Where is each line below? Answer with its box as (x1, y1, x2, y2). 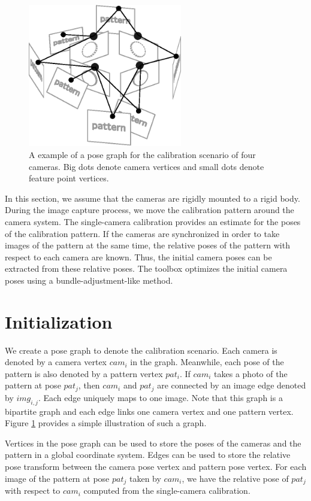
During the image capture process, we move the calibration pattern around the (5, 204, 294, 216)
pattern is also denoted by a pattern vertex (5, 367, 163, 379)
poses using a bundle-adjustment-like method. (5, 274, 173, 286)
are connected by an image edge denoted (157, 379, 306, 391)
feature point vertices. (29, 172, 109, 184)
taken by (129, 472, 161, 484)
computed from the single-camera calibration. (83, 484, 250, 497)
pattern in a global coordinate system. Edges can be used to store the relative (5, 448, 291, 461)
